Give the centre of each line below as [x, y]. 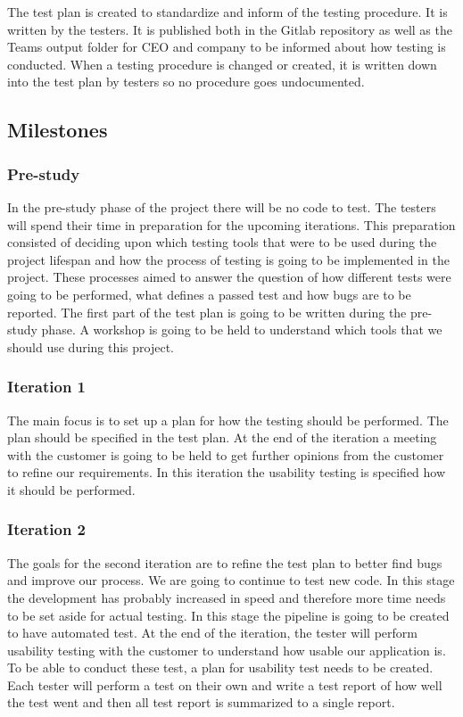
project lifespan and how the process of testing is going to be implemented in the [228, 259]
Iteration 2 [47, 529]
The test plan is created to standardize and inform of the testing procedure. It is [227, 12]
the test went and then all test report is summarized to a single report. [201, 702]
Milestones [58, 130]
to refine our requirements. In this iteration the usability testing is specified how [227, 472]
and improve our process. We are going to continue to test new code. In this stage [231, 580]
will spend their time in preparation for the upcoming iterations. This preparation [231, 224]
